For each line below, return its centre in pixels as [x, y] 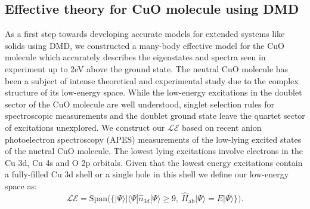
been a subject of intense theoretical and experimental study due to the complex [152, 80]
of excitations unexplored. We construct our [85, 127]
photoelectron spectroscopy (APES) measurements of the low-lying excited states [153, 139]
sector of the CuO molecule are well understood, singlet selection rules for [140, 104]
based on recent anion [221, 127]
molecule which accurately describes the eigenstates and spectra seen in [135, 57]
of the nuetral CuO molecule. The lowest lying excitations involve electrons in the [154, 151]
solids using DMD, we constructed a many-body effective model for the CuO [145, 45]
